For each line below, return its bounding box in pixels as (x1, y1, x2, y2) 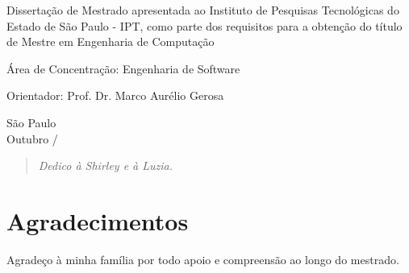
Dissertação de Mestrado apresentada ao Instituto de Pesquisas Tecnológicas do (6, 2, 399, 18)
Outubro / (6, 130, 58, 147)
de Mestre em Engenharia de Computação (6, 33, 215, 50)
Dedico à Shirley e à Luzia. (38, 157, 173, 174)
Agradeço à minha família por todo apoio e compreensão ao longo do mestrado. (6, 250, 399, 267)
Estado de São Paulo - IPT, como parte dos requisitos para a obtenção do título (6, 17, 403, 34)
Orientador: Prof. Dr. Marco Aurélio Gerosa (6, 87, 224, 104)
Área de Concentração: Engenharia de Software (6, 60, 240, 77)
